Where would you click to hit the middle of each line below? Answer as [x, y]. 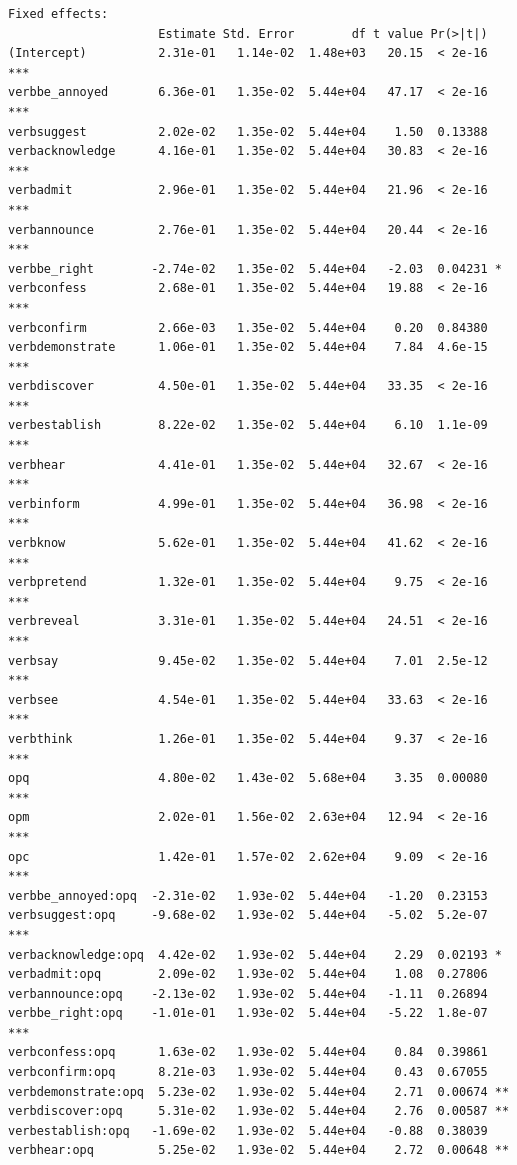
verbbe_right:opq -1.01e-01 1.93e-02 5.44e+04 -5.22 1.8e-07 [248, 1013]
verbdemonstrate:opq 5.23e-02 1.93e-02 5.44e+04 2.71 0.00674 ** [259, 1091]
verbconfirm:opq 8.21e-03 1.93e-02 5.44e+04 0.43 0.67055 [248, 1072]
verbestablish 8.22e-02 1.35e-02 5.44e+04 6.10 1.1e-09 [248, 425]
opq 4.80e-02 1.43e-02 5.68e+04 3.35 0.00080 [248, 778]
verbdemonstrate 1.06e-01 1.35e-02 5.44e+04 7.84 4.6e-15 [248, 347]
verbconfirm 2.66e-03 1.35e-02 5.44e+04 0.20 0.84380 [248, 327]
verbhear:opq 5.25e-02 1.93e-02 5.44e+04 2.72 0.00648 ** [259, 1150]
